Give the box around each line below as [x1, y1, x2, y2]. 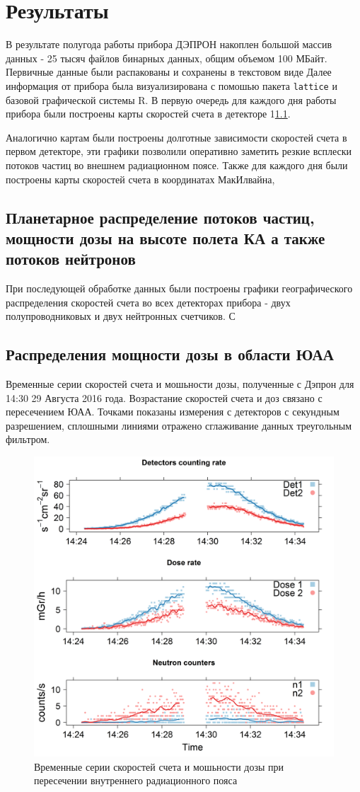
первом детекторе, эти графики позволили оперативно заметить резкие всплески [6, 144, 352, 159]
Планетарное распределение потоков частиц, [6, 206, 315, 228]
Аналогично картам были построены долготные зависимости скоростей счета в [6, 130, 347, 144]
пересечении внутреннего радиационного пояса [34, 773, 238, 788]
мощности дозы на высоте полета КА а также [6, 226, 325, 248]
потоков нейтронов [6, 248, 136, 270]
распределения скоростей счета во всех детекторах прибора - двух [6, 294, 291, 309]
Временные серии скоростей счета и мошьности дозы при [34, 759, 284, 774]
